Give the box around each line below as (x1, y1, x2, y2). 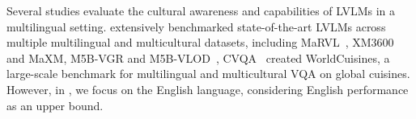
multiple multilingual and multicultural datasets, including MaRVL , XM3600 (6, 34, 394, 51)
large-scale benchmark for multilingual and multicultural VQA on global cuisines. (6, 65, 410, 82)
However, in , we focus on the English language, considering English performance (6, 80, 409, 97)
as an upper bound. (6, 96, 104, 113)
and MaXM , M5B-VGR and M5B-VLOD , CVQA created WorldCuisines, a (6, 49, 390, 66)
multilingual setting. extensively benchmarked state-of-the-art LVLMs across (6, 18, 386, 35)
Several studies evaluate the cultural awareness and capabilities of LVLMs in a (6, 2, 396, 18)
